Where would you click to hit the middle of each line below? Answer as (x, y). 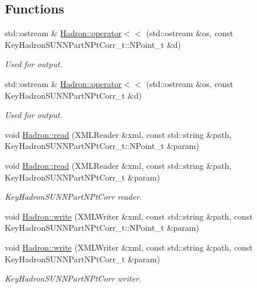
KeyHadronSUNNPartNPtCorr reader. (73, 197)
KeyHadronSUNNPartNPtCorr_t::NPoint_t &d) (93, 44)
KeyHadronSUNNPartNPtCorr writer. (73, 278)
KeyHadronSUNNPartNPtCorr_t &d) (73, 95)
